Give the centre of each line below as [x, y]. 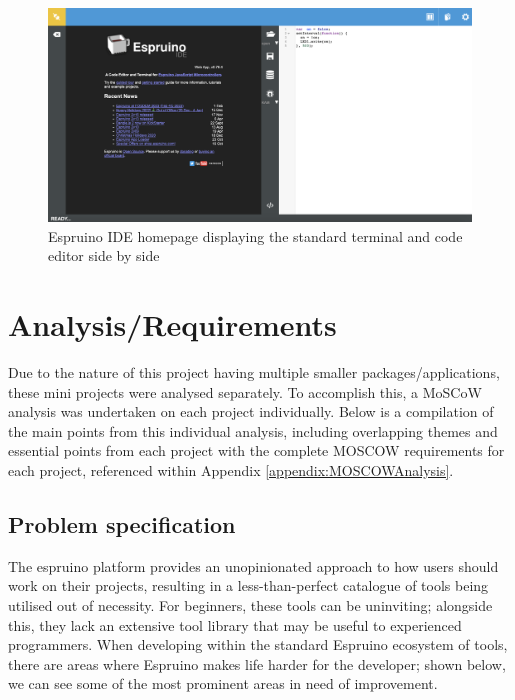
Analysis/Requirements [172, 324]
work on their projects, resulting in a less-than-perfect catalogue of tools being [248, 585]
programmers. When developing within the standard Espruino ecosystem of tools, [258, 644]
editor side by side [104, 255]
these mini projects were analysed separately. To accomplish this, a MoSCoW [245, 391]
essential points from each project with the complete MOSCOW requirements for [256, 450]
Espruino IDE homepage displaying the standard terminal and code [255, 235]
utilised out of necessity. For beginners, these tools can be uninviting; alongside [250, 604]
